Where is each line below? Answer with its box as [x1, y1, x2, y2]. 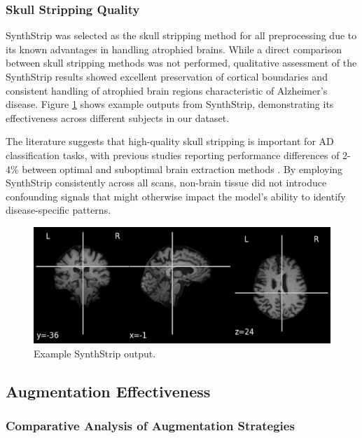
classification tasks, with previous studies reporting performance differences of [6, 147, 340, 162]
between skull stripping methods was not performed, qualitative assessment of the [6, 55, 357, 70]
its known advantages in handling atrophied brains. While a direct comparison [6, 41, 342, 56]
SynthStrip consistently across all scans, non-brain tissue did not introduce [6, 175, 327, 190]
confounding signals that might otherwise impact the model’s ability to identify [6, 189, 346, 203]
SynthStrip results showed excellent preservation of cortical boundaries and [6, 69, 328, 83]
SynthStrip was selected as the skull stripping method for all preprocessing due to [6, 28, 357, 43]
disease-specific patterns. [6, 203, 111, 217]
